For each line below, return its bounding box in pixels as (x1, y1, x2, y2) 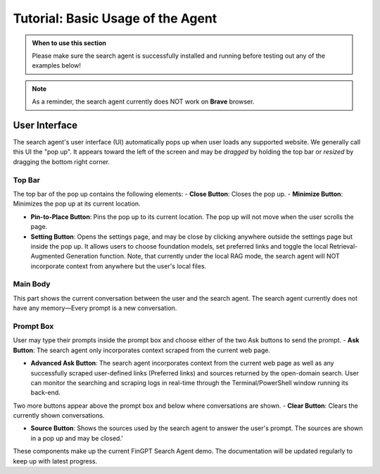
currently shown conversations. (13, 411, 105, 420)
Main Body (13, 279, 51, 289)
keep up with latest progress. (13, 456, 98, 465)
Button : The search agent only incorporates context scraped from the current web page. (13, 346, 271, 354)
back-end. (30, 388, 61, 397)
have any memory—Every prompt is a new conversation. (13, 304, 177, 313)
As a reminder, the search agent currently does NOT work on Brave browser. (32, 97, 255, 106)
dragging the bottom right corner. (13, 157, 110, 166)
